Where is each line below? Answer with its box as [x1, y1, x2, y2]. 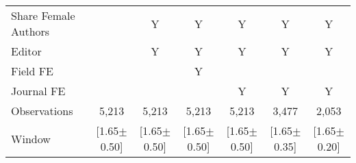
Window [11, 130, 51, 147]
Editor [11, 43, 42, 59]
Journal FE [11, 83, 66, 99]
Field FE [11, 63, 54, 79]
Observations [11, 103, 73, 118]
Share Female [11, 8, 75, 23]
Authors [11, 23, 50, 39]
